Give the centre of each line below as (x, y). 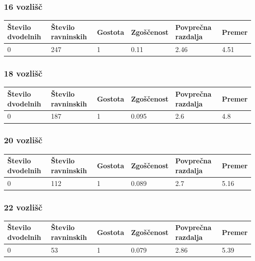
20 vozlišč (23, 140)
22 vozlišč (23, 207)
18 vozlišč (23, 73)
